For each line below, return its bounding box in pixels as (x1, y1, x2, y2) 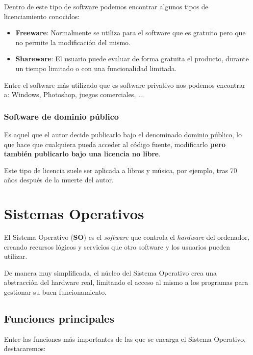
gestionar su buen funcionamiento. (4, 287, 107, 297)
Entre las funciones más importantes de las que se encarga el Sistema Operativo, (4, 333, 246, 344)
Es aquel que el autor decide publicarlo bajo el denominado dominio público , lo (4, 129, 242, 139)
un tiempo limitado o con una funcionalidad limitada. (15, 63, 177, 73)
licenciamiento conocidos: (4, 11, 80, 21)
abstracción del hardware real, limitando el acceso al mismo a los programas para (4, 277, 249, 287)
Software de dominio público (4, 110, 119, 122)
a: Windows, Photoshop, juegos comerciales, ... (4, 89, 144, 100)
